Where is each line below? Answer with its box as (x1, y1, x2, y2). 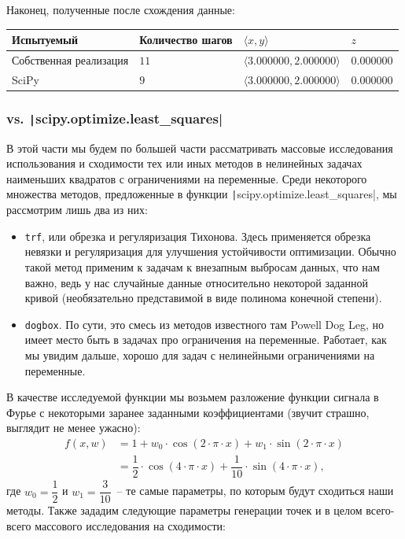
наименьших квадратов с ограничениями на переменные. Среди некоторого (6, 170, 367, 186)
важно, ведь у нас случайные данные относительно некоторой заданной (24, 274, 369, 290)
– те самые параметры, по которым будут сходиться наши (116, 482, 394, 499)
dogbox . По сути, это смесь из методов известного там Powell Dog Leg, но (24, 316, 384, 332)
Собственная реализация (12, 51, 129, 68)
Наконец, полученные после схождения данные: (6, 2, 235, 17)
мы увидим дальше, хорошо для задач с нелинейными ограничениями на (24, 346, 375, 363)
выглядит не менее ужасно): (6, 419, 141, 436)
